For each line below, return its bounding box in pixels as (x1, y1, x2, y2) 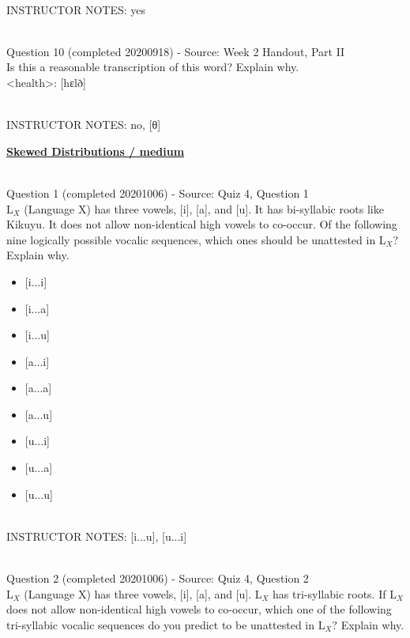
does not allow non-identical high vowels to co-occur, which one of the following (6, 601, 392, 617)
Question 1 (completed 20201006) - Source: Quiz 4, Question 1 (6, 184, 309, 201)
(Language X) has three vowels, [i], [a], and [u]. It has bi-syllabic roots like (24, 200, 384, 217)
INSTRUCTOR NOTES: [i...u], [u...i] (6, 527, 187, 544)
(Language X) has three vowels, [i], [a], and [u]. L (24, 585, 262, 602)
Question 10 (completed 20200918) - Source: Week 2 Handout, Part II (6, 43, 345, 59)
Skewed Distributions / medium (6, 142, 185, 159)
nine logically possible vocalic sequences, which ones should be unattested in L (6, 231, 386, 247)
